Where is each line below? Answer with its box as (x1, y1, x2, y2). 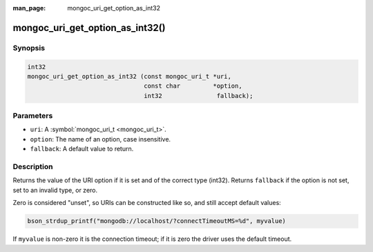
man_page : (12, 4, 46, 12)
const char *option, (144, 82, 242, 90)
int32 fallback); (144, 92, 254, 99)
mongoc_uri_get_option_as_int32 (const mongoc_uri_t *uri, (27, 72, 231, 80)
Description (12, 162, 53, 172)
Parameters (12, 111, 53, 121)
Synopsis (12, 43, 45, 52)
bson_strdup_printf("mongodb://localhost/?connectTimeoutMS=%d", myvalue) (27, 217, 287, 225)
